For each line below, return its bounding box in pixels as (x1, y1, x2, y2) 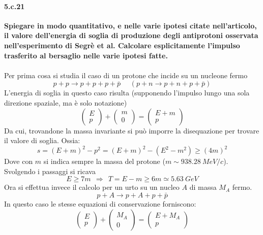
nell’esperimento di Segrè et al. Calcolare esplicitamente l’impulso (4, 40, 240, 50)
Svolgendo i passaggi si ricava (4, 165, 96, 176)
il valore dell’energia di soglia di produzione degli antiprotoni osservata (4, 30, 258, 41)
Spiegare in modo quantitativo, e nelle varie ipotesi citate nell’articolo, (4, 20, 257, 30)
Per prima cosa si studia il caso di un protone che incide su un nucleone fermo (4, 70, 248, 80)
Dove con (4, 156, 33, 166)
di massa (189, 182, 217, 192)
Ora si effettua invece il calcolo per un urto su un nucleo (4, 182, 180, 192)
